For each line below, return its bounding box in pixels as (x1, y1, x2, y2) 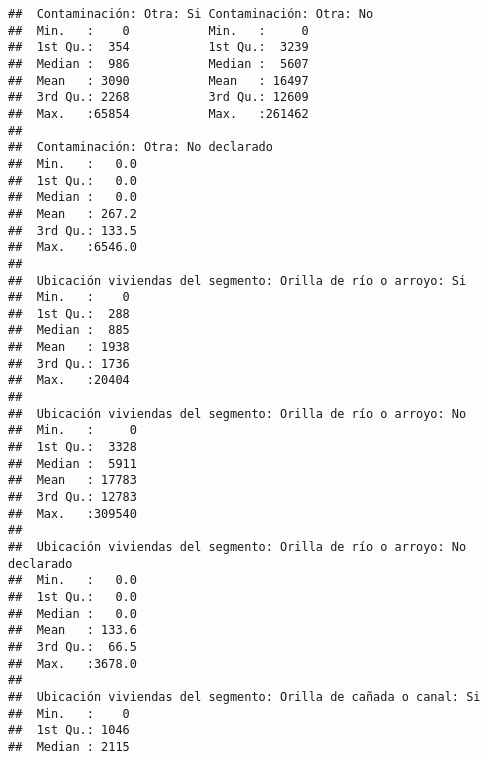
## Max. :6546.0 (8, 240, 137, 255)
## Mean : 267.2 (8, 206, 137, 221)
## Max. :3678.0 (8, 656, 137, 671)
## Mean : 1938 (8, 340, 130, 355)
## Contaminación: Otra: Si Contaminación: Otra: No (8, 7, 374, 21)
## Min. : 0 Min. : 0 (8, 23, 309, 38)
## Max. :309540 (8, 506, 137, 521)
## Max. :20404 (8, 373, 130, 388)
